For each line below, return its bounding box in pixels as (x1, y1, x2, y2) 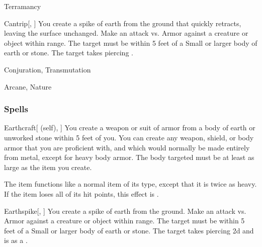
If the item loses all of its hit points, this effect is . (4, 188, 159, 199)
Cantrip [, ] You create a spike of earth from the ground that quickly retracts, (4, 18, 241, 28)
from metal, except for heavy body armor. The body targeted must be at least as (4, 152, 254, 162)
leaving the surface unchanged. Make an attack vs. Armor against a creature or (4, 28, 248, 38)
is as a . (4, 235, 28, 245)
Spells (4, 103, 28, 115)
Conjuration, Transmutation (4, 64, 91, 74)
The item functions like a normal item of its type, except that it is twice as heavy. (4, 179, 257, 189)
